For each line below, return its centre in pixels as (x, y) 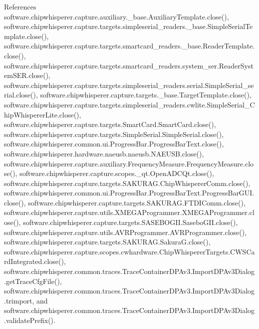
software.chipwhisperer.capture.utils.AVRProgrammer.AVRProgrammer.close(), (126, 232)
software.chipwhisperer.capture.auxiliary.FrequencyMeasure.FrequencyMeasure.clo (129, 163)
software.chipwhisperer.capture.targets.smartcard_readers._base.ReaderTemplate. (129, 46)
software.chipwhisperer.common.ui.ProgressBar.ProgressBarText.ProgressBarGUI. (129, 193)
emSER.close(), (27, 75)
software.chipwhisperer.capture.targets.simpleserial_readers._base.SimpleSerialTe (129, 26)
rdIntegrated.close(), (35, 261)
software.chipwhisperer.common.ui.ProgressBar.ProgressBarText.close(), (114, 144)
